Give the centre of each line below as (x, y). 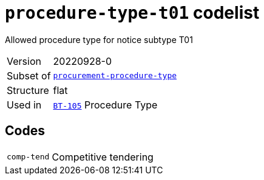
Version (24, 61)
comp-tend (28, 157)
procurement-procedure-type (115, 76)
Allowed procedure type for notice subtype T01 (99, 39)
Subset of (29, 75)
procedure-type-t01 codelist (132, 13)
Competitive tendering (103, 157)
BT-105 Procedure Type (105, 105)
